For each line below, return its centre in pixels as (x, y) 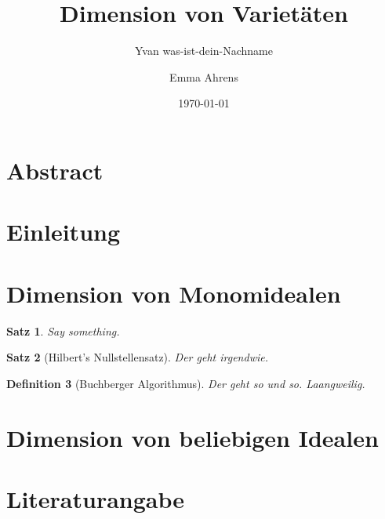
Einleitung (64, 232)
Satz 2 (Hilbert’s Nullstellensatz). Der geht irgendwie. (137, 357)
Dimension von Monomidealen (174, 293)
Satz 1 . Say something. (63, 330)
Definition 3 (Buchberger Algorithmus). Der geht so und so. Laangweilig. (186, 383)
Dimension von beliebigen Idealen (192, 437)
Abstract (55, 170)
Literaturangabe (96, 498)
